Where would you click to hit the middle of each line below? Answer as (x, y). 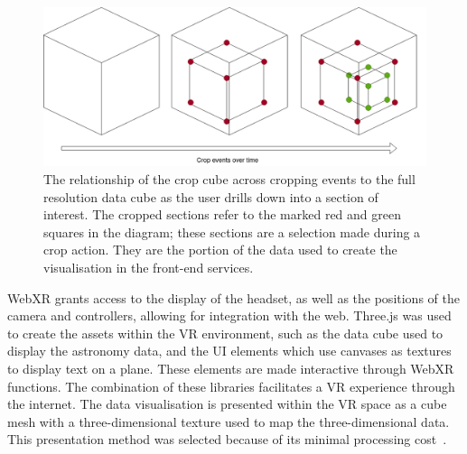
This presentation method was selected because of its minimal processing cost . (227, 439)
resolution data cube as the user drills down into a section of (211, 196)
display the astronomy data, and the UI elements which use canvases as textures (229, 351)
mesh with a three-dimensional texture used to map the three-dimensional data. (229, 421)
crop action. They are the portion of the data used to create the (220, 250)
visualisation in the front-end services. (149, 267)
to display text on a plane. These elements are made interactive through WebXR (231, 368)
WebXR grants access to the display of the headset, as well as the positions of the (233, 297)
